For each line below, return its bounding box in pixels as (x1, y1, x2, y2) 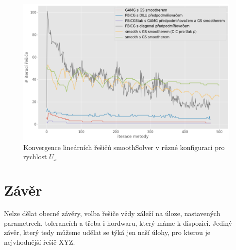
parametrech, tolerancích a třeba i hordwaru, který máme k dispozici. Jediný (4, 217, 232, 228)
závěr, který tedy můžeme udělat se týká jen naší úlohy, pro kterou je (4, 227, 210, 237)
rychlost (23, 151, 47, 162)
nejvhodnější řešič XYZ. (4, 236, 75, 247)
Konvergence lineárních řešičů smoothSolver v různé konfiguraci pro (23, 142, 225, 152)
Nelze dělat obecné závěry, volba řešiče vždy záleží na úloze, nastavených (4, 208, 220, 218)
